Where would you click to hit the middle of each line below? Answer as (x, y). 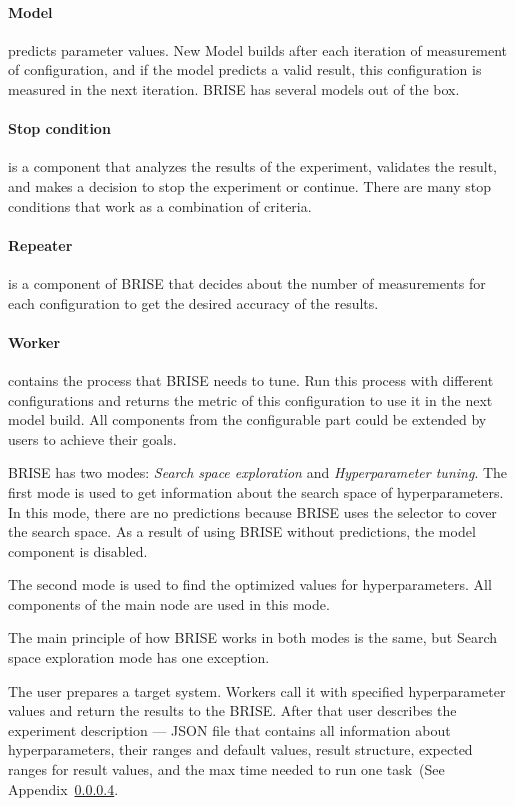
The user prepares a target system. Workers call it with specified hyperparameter (257, 690)
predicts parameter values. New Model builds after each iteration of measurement (258, 49)
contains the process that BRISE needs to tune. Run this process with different (251, 379)
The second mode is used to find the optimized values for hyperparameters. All (250, 584)
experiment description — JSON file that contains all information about (229, 729)
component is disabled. (78, 550)
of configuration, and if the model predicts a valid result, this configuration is (245, 69)
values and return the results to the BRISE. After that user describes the (232, 710)
